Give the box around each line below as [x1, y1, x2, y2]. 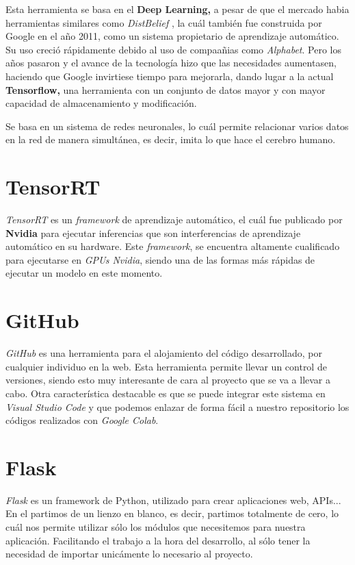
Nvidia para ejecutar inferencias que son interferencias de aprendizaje [5, 225, 301, 240]
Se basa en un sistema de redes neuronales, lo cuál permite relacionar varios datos [5, 118, 349, 133]
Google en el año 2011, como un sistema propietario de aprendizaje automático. [5, 29, 339, 43]
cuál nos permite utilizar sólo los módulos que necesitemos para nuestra [5, 520, 306, 534]
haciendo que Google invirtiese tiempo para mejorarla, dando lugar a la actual [5, 68, 334, 83]
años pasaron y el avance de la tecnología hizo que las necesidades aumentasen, [5, 55, 337, 70]
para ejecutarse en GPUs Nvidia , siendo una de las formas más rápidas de [5, 252, 315, 266]
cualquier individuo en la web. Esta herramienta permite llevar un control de [5, 359, 327, 373]
